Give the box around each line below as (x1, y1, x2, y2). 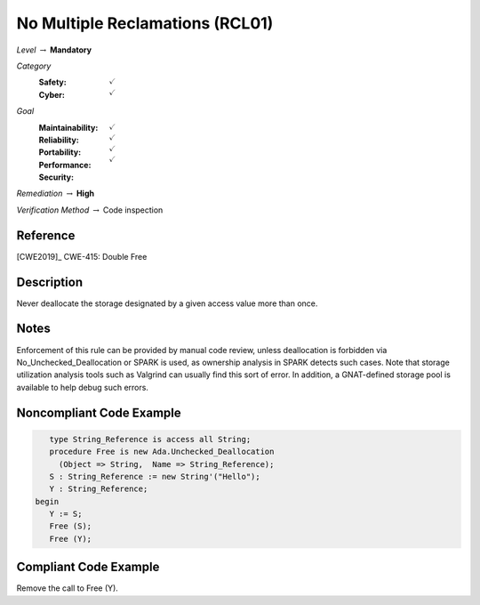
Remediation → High (16, 188, 95, 199)
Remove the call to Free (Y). (16, 583, 119, 593)
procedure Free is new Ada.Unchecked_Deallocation (49, 447, 275, 457)
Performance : (38, 159, 92, 170)
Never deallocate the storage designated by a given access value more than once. (16, 298, 318, 309)
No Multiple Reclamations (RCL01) (16, 13, 274, 33)
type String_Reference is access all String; (49, 434, 252, 444)
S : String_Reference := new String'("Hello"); (49, 472, 261, 481)
